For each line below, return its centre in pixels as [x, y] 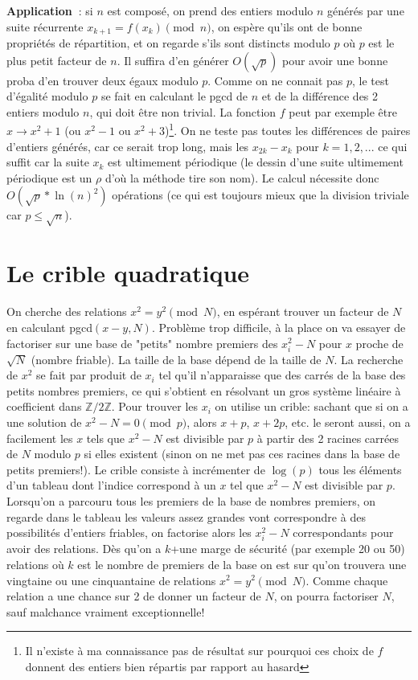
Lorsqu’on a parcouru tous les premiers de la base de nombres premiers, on [191, 501]
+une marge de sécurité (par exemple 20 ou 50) [288, 549]
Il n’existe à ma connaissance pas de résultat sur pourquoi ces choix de [199, 651]
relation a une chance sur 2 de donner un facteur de [134, 596]
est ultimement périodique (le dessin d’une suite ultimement [256, 162]
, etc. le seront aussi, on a [348, 422]
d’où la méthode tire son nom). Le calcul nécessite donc [242, 177]
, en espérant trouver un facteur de [303, 311]
